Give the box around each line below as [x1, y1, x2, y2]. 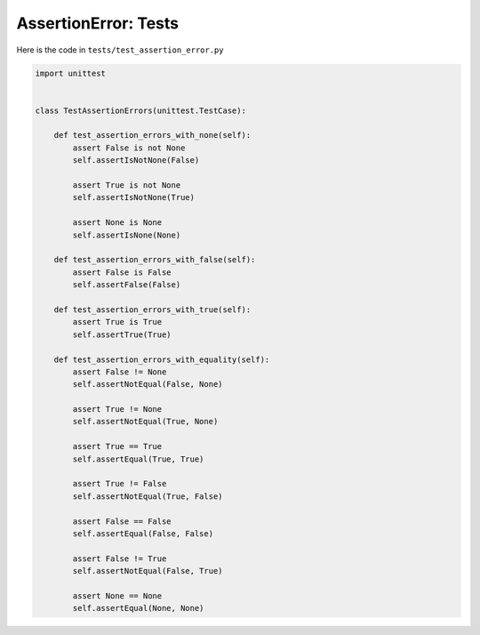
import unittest [35, 68, 107, 78]
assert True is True [72, 317, 163, 327]
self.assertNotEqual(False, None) [72, 379, 223, 390]
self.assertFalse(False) [72, 280, 181, 290]
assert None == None [72, 591, 163, 600]
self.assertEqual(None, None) [72, 603, 204, 614]
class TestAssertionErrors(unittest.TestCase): [35, 105, 246, 116]
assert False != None [72, 366, 167, 377]
